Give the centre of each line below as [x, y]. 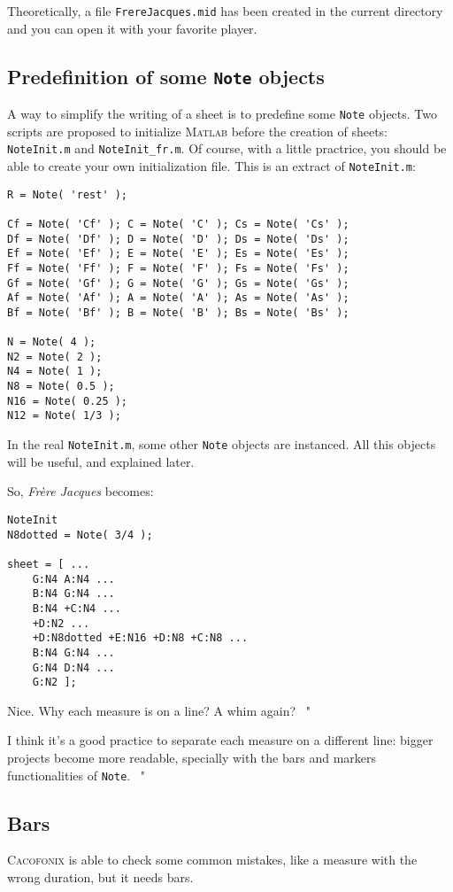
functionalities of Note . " [77, 775]
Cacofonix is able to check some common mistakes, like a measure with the [212, 860]
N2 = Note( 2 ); [55, 357]
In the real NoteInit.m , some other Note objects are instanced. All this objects [222, 444]
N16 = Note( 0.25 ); [68, 401]
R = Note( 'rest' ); [68, 194]
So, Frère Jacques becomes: [81, 491]
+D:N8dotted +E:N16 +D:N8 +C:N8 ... [140, 638]
